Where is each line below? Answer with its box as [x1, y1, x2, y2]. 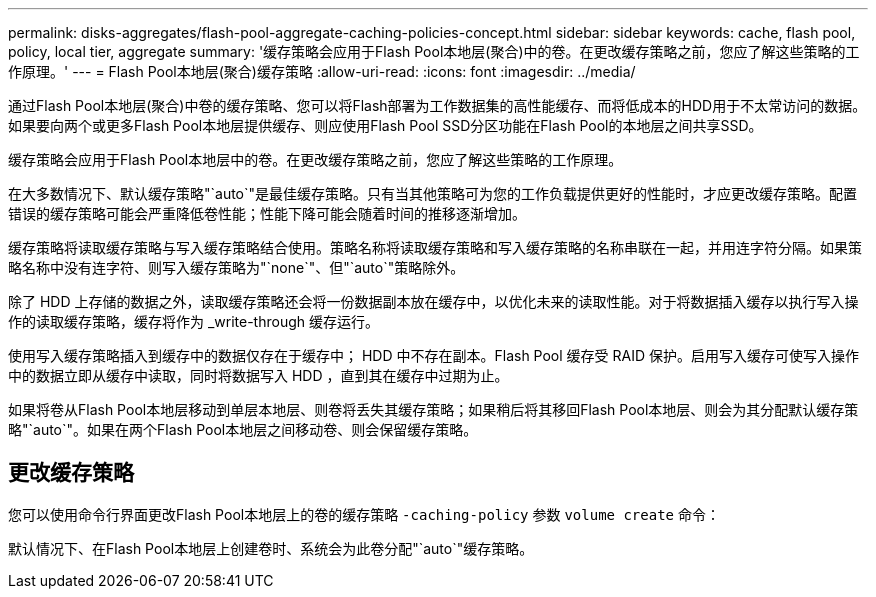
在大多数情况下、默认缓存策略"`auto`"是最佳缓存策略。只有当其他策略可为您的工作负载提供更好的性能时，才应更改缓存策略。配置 [8, 185, 858, 202]
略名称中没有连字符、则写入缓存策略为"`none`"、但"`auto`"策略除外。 [8, 259, 465, 276]
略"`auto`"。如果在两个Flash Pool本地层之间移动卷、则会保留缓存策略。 [8, 421, 478, 438]
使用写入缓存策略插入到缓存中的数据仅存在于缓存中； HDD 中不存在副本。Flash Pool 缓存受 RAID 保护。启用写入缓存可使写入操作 [8, 347, 859, 364]
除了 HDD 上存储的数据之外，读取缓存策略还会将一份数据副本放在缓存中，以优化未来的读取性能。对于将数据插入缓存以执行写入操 [8, 293, 859, 310]
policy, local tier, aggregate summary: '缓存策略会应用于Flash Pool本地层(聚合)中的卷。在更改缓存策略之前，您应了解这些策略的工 [8, 43, 860, 60]
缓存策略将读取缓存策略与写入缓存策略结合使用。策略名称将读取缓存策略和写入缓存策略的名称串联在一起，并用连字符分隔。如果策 [8, 239, 862, 256]
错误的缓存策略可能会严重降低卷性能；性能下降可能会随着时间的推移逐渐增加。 [8, 205, 526, 222]
